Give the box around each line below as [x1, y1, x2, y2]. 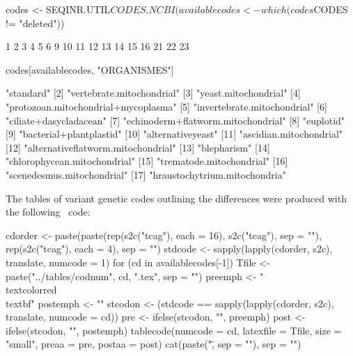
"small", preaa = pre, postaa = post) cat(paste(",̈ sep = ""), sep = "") [6, 337, 301, 351]
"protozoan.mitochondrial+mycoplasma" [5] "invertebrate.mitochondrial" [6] [6, 99, 327, 113]
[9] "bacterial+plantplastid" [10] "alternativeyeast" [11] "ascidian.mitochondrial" [6, 127, 343, 141]
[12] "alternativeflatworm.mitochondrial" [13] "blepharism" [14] [6, 140, 270, 154]
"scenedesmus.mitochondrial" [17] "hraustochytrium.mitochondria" [6, 167, 286, 181]
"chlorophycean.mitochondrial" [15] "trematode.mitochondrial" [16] [6, 154, 288, 168]
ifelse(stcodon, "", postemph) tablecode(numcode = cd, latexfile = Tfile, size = [6, 323, 342, 337]
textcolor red [6, 282, 57, 297]
